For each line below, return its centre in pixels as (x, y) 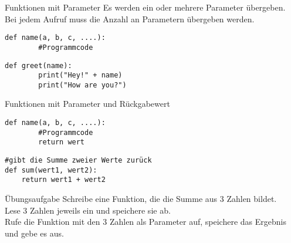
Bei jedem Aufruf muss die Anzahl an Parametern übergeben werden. (130, 18)
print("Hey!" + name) (80, 75)
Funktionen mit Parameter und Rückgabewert (87, 104)
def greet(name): (38, 65)
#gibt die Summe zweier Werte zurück (78, 161)
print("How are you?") (82, 85)
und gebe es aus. (34, 233)
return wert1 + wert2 (63, 180)
